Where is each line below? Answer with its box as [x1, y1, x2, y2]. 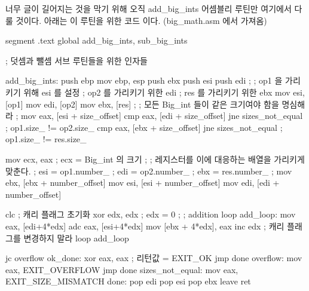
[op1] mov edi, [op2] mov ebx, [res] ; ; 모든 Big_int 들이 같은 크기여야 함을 [5, 97, 279, 110]
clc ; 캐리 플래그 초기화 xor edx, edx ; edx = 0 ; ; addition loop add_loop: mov [5, 208, 296, 220]
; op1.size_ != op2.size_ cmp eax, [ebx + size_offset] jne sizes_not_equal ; [5, 121, 283, 133]
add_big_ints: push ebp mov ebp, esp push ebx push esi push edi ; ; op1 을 [5, 74, 283, 87]
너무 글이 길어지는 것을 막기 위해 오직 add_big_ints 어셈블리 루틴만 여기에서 [5, 2, 292, 14]
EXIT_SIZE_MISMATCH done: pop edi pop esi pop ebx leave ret [5, 275, 251, 287]
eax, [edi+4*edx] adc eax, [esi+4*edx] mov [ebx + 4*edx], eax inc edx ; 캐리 [5, 219, 284, 232]
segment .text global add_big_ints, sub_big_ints [5, 34, 188, 47]
